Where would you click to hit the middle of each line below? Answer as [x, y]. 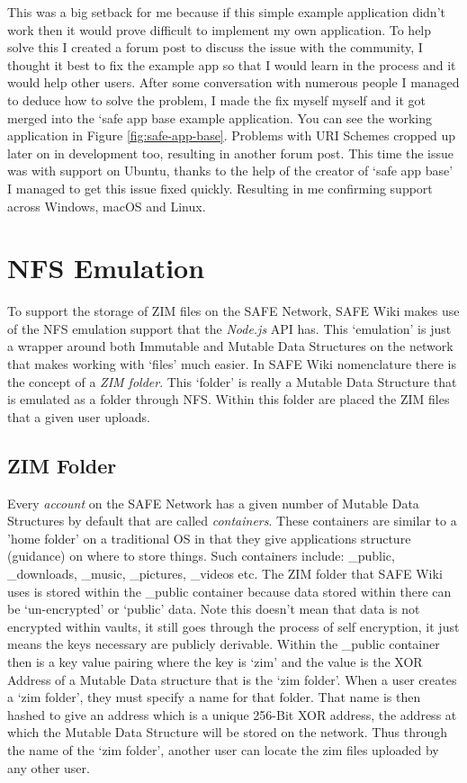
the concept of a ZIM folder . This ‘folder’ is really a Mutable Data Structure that [232, 381]
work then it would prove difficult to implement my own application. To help [220, 29]
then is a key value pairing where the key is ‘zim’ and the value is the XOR [215, 661]
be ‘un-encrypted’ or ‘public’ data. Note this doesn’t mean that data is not [214, 609]
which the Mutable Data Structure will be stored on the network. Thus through [228, 732]
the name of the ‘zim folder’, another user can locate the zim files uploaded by [223, 749]
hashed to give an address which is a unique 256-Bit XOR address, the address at [232, 714]
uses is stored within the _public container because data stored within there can [229, 591]
